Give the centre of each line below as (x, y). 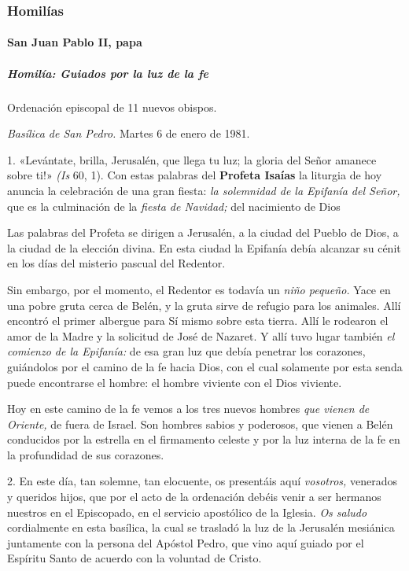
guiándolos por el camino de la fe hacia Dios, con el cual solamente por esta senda (205, 366)
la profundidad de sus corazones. (86, 454)
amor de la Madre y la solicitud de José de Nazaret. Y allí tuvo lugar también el (201, 335)
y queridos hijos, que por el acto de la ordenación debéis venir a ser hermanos (194, 497)
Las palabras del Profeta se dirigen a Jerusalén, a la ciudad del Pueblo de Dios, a (203, 232)
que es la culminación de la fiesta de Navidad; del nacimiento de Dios (174, 206)
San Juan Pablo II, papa (75, 42)
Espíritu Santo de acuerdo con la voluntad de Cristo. (134, 558)
